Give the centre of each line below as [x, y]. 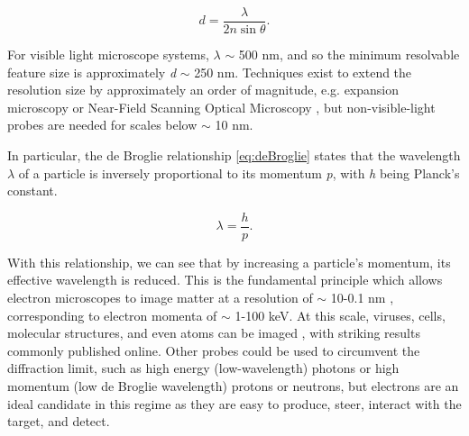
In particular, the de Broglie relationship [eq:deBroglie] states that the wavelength [234, 155]
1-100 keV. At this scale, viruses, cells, [340, 315]
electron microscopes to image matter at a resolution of [160, 298]
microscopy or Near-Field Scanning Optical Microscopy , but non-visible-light [221, 107]
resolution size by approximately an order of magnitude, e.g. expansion [203, 90]
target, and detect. [59, 421]
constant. [32, 191]
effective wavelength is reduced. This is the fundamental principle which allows [225, 280]
